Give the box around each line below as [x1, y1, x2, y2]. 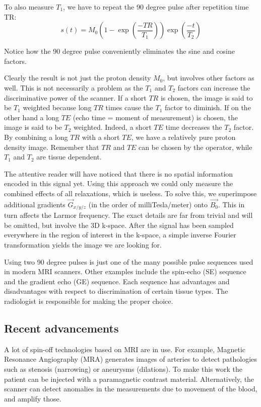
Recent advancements [4, 320, 119, 336]
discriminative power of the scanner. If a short [4, 92, 147, 103]
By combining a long [4, 131, 68, 142]
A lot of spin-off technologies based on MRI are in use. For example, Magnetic [4, 344, 246, 354]
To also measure [4, 2, 54, 12]
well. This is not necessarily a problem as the [4, 82, 143, 93]
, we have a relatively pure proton [131, 131, 236, 142]
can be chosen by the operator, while [139, 141, 252, 152]
